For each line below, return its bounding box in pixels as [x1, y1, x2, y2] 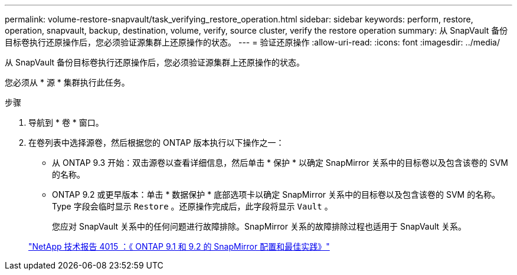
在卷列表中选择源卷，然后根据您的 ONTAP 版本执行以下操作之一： [28, 137, 284, 148]
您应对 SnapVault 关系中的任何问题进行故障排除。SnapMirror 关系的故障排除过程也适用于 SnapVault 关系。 [52, 221, 467, 231]
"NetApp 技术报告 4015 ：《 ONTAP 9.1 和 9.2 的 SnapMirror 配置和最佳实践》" [28, 241, 330, 251]
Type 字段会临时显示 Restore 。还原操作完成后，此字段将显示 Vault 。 [52, 201, 333, 211]
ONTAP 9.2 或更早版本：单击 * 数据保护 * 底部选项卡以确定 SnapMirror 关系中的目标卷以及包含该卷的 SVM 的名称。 [52, 189, 500, 199]
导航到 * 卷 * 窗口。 [28, 117, 104, 127]
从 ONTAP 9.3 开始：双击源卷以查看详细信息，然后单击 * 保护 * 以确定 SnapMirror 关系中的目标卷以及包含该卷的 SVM [52, 158, 508, 168]
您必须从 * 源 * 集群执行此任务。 [5, 77, 130, 87]
